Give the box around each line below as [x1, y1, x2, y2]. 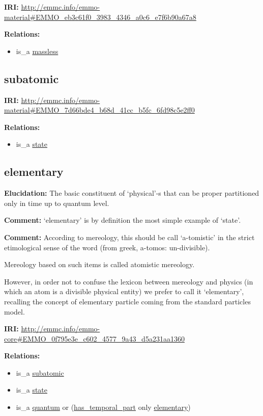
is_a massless [16, 45, 59, 56]
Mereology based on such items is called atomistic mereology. [4, 259, 195, 270]
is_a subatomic [16, 367, 64, 378]
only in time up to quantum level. [4, 197, 109, 208]
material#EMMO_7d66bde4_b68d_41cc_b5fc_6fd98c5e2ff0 [4, 105, 195, 115]
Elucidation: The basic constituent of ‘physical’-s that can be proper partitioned [4, 188, 259, 198]
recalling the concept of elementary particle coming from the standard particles [4, 296, 251, 306]
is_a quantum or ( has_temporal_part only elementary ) [16, 402, 191, 412]
